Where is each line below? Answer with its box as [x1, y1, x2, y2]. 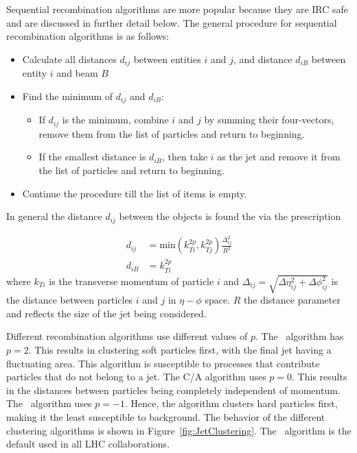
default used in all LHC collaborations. [6, 437, 170, 451]
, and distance [233, 51, 292, 66]
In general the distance [6, 209, 102, 223]
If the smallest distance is [38, 149, 146, 164]
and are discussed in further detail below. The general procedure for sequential [6, 15, 337, 29]
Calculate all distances [22, 51, 117, 66]
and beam [56, 66, 98, 80]
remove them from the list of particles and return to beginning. [38, 126, 305, 140]
